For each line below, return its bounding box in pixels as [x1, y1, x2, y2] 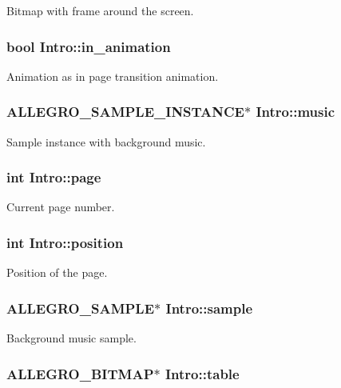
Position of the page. [6, 264, 108, 281]
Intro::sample [165, 298, 253, 318]
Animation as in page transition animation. [6, 67, 219, 84]
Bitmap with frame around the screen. [6, 2, 194, 18]
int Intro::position [6, 232, 124, 252]
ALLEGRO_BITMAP [6, 363, 154, 383]
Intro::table [165, 363, 240, 383]
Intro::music [256, 102, 335, 122]
